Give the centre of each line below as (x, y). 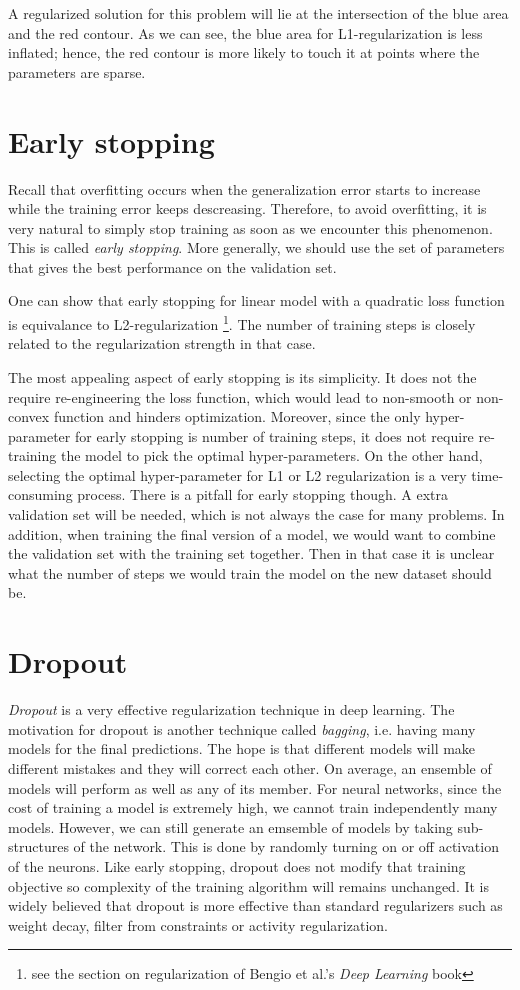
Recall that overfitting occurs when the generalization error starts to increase (244, 188)
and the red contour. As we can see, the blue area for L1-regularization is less (245, 32)
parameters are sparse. (77, 71)
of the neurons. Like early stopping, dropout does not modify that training (237, 865)
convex (29, 416)
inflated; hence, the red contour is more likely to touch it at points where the (244, 52)
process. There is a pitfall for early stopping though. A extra (263, 494)
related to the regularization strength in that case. (162, 343)
